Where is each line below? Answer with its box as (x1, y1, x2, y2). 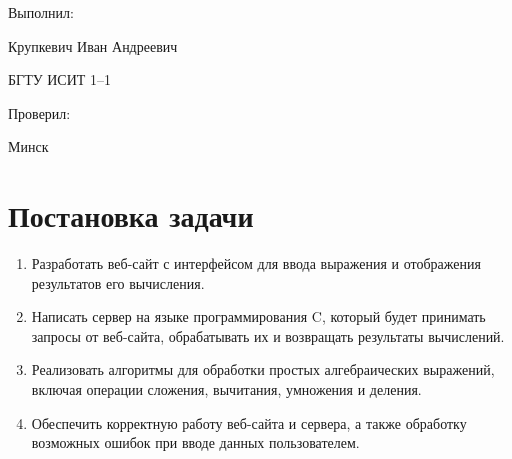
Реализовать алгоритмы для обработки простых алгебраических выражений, (31, 359, 495, 380)
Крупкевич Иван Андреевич (8, 35, 178, 56)
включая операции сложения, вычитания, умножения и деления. (31, 379, 422, 400)
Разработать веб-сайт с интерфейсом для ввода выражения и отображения (31, 253, 481, 274)
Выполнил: (8, 2, 74, 22)
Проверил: (8, 102, 71, 123)
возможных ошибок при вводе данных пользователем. (31, 432, 360, 453)
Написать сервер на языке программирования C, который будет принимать (31, 306, 486, 327)
